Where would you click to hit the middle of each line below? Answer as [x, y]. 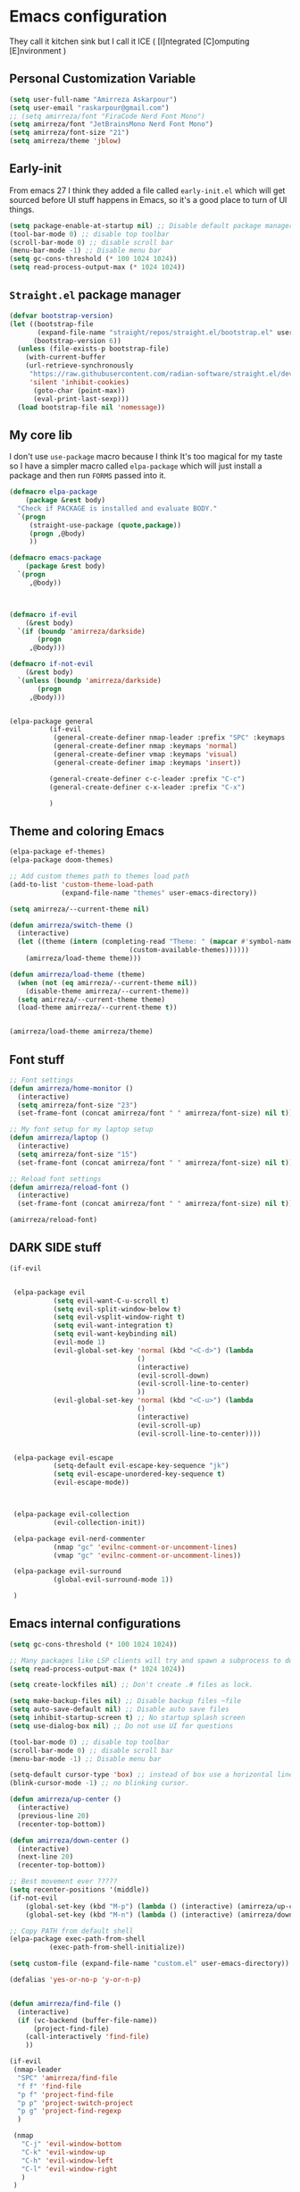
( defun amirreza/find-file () [66, 2003]
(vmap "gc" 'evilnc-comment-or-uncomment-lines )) [147, 1555]
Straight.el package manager [95, 295]
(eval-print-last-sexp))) [81, 399]
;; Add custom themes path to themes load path [100, 876]
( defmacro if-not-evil [51, 664]
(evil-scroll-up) [169, 1425]
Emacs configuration [88, 17]
